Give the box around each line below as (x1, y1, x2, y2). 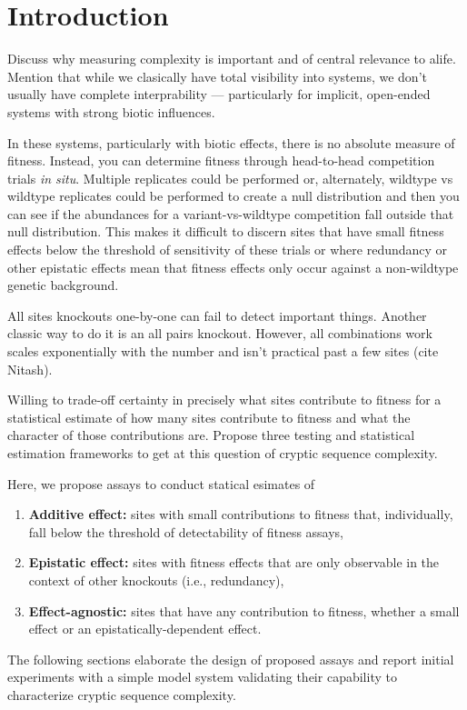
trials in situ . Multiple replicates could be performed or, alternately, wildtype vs (7, 168, 453, 187)
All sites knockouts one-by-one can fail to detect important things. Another (7, 305, 427, 325)
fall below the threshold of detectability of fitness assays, (28, 522, 344, 541)
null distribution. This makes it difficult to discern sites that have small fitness (7, 222, 444, 241)
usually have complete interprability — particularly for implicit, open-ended (7, 85, 431, 104)
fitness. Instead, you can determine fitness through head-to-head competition (7, 151, 435, 170)
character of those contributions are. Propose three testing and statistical (7, 425, 415, 445)
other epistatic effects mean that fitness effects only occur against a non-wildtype (7, 257, 459, 276)
